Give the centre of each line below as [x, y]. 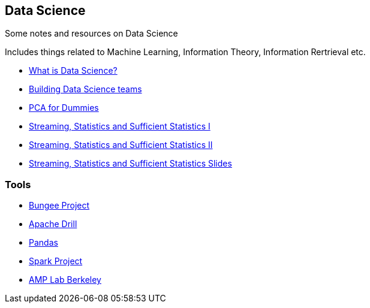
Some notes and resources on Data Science [91, 34]
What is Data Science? [73, 71]
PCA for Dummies [64, 108]
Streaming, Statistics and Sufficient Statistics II [121, 145]
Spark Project [56, 261]
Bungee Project [59, 206]
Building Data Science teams [85, 89]
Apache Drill [53, 224]
